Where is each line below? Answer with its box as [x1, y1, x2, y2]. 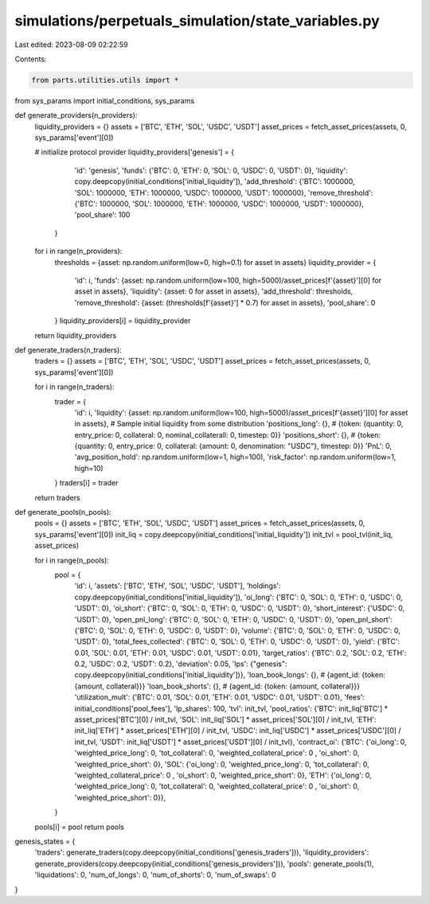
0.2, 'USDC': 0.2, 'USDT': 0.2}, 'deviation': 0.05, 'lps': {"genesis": [74, 659, 287, 668]
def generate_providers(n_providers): [14, 111, 138, 120]
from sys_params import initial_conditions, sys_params [14, 95, 195, 105]
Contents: [14, 54, 47, 64]
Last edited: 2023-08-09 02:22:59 [14, 40, 128, 49]
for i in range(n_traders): [34, 382, 115, 392]
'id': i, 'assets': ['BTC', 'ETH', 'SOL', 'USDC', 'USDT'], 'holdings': [74, 581, 282, 590]
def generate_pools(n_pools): [14, 508, 111, 517]
